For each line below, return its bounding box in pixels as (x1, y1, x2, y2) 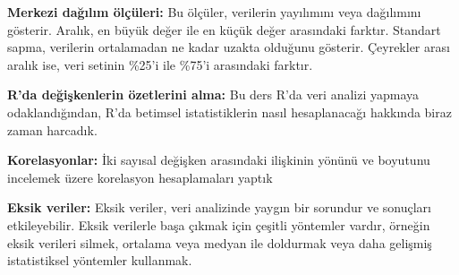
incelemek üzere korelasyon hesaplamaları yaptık (7, 168, 273, 186)
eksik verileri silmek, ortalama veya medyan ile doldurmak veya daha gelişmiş (7, 233, 432, 252)
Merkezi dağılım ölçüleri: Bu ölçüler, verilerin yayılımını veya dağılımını (7, 3, 421, 21)
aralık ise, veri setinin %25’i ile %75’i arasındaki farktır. (7, 55, 313, 73)
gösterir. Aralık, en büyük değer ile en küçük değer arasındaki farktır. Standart (7, 20, 441, 39)
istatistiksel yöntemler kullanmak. (7, 251, 192, 270)
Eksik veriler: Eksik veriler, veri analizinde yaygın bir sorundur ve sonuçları (7, 198, 431, 217)
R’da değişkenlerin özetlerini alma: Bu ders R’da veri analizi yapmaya (7, 85, 420, 104)
